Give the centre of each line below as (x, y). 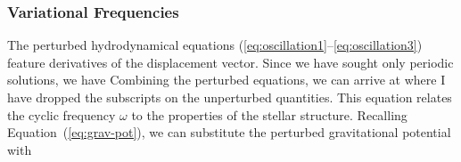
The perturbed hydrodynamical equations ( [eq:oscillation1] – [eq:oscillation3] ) (215, 45)
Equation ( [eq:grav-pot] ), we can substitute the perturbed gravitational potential (229, 132)
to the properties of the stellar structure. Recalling (269, 114)
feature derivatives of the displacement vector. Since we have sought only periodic (230, 62)
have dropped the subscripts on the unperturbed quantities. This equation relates (230, 97)
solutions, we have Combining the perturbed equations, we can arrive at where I (226, 80)
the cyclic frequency (62, 114)
